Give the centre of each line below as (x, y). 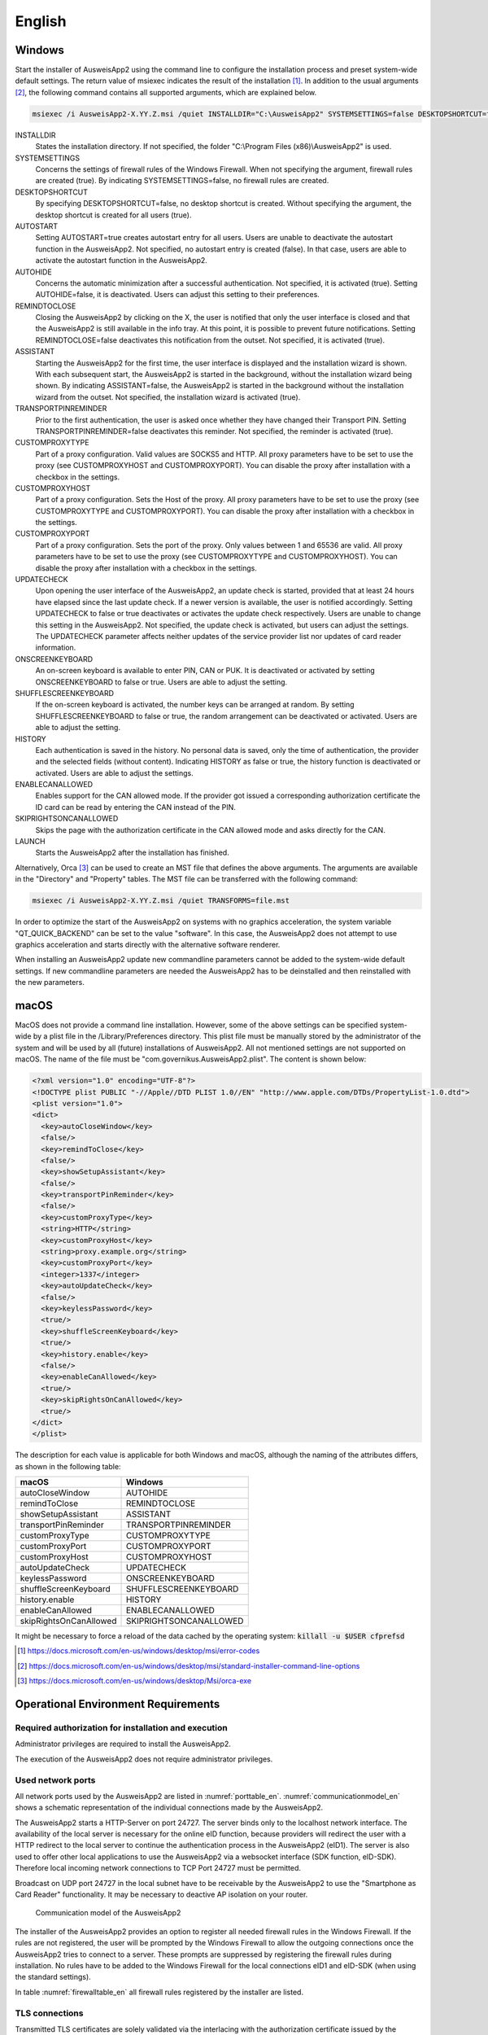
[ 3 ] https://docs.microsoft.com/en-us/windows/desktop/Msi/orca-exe (135, 1681)
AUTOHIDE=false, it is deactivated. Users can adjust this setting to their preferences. (178, 295)
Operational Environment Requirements (118, 1704)
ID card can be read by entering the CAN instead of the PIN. (135, 807)
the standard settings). (53, 1977)
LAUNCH (30, 842)
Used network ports (55, 1780)
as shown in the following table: (68, 1466)
